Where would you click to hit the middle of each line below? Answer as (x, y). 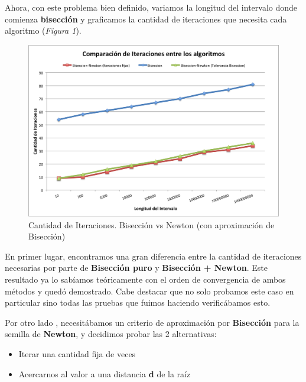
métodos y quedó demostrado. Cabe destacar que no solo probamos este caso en (149, 291)
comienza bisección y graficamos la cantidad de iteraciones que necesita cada (146, 19)
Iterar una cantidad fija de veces (77, 353)
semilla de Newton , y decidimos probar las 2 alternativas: (111, 334)
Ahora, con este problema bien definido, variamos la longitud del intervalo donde (151, 7)
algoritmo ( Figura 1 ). (43, 30)
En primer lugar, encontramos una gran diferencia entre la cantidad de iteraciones (153, 256)
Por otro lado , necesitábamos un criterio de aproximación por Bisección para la (152, 322)
